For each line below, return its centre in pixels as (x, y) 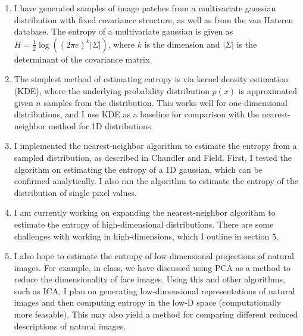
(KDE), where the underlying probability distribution (112, 90)
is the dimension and (182, 44)
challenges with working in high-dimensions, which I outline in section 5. (146, 236)
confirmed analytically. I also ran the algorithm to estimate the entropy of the (156, 181)
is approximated (268, 90)
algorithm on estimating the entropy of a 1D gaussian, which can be (138, 169)
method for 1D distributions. (101, 125)
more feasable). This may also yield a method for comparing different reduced (156, 314)
